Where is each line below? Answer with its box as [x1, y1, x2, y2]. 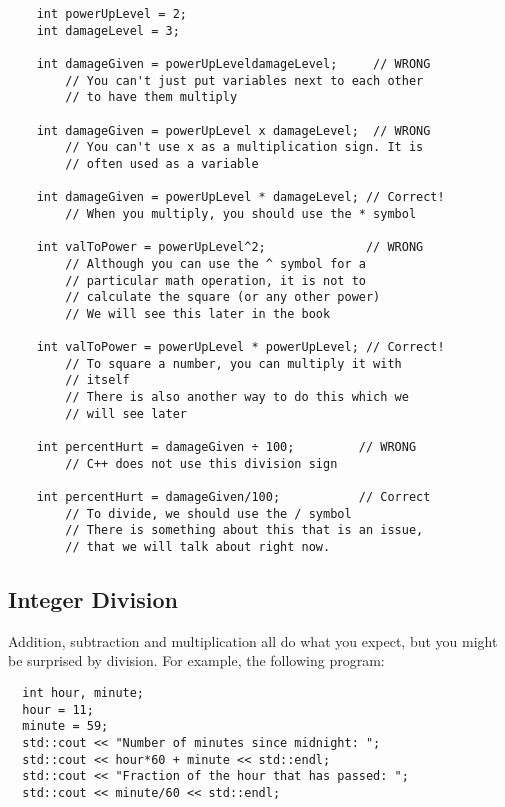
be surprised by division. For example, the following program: [8, 650, 385, 671]
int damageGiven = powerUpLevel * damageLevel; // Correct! [36, 190, 445, 205]
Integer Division [8, 584, 178, 615]
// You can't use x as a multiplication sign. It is [65, 140, 424, 155]
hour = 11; [22, 702, 94, 717]
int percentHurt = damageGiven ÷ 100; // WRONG [36, 440, 417, 455]
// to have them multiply [65, 90, 238, 105]
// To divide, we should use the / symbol [65, 506, 352, 521]
